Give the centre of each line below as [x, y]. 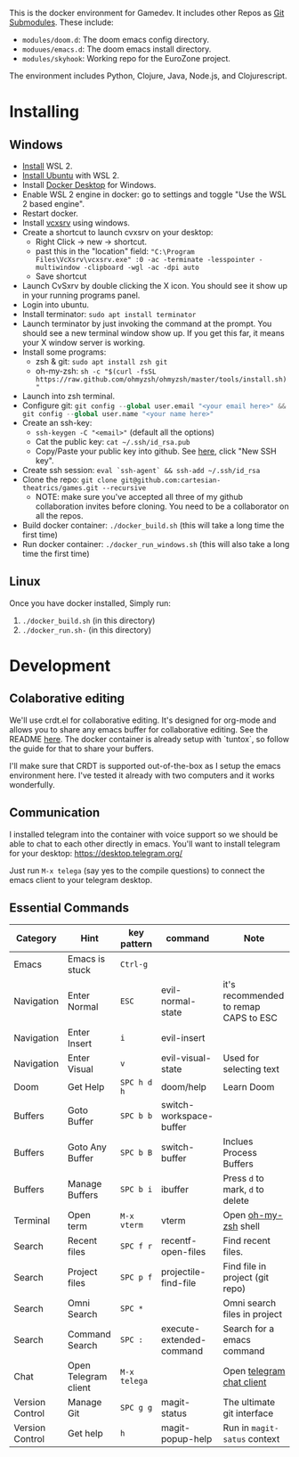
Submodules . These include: [61, 22]
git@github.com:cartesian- [170, 480]
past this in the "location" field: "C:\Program [115, 251]
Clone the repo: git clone [69, 479]
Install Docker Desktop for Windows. [89, 185]
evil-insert [183, 1038]
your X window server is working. [83, 343]
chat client [245, 1382]
